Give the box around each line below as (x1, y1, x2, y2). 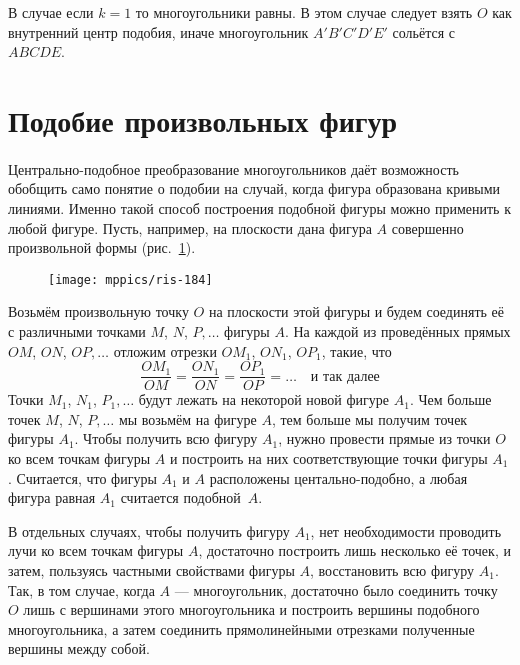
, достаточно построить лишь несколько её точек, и (198, 540, 511, 561)
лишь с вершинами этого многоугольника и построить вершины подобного (23, 599, 480, 620)
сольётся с (392, 21, 456, 42)
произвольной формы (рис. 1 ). (8, 237, 196, 258)
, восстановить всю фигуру (309, 559, 475, 580)
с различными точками (8, 320, 146, 341)
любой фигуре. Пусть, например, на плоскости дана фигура (8, 217, 372, 238)
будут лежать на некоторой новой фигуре (138, 389, 390, 410)
